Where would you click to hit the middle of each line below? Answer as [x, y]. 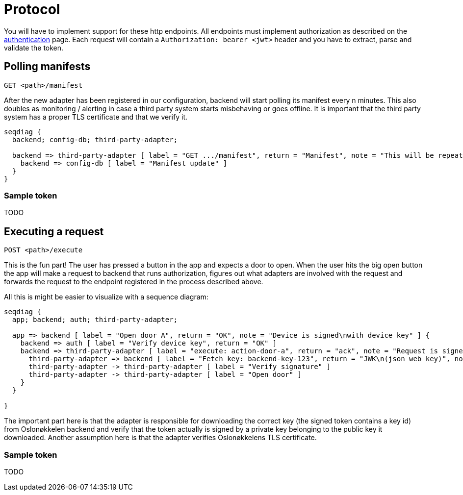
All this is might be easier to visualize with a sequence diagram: [106, 297]
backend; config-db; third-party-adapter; [95, 139]
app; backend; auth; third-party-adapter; [95, 320]
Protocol [32, 9]
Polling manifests [47, 67]
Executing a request [54, 231]
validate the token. [34, 48]
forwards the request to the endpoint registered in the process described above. [134, 282]
